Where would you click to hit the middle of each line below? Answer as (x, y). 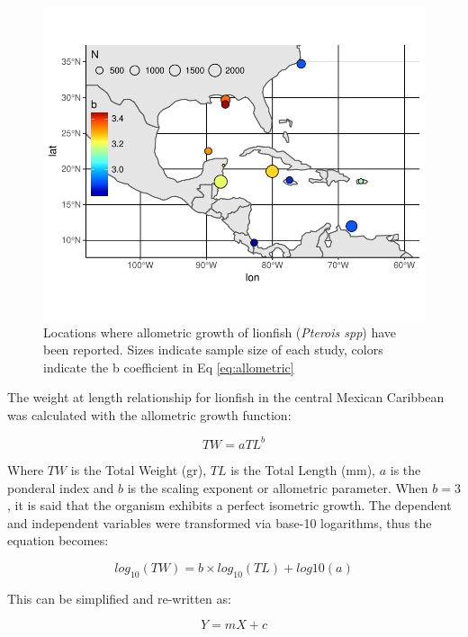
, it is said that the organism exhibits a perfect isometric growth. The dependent (229, 505)
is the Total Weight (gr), (139, 469)
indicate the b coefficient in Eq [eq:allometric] (169, 367)
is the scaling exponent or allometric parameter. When (278, 487)
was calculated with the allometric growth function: (149, 414)
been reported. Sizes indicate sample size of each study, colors (213, 350)
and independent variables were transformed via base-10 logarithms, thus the (220, 522)
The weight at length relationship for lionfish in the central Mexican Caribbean (226, 397)
